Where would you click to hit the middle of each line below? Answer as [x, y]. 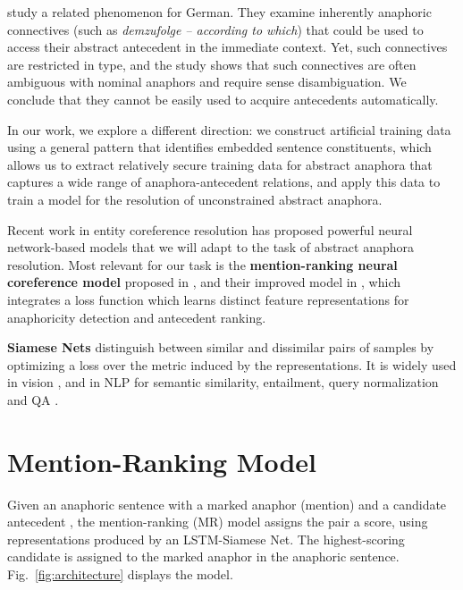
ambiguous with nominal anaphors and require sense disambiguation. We [207, 82]
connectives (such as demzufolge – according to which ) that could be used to [215, 29]
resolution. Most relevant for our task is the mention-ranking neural [202, 264]
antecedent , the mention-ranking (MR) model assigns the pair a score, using [218, 522]
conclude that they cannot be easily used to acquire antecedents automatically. [223, 99]
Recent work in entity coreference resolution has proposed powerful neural [210, 229]
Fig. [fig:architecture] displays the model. [120, 573]
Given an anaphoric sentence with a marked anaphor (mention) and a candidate [227, 504]
